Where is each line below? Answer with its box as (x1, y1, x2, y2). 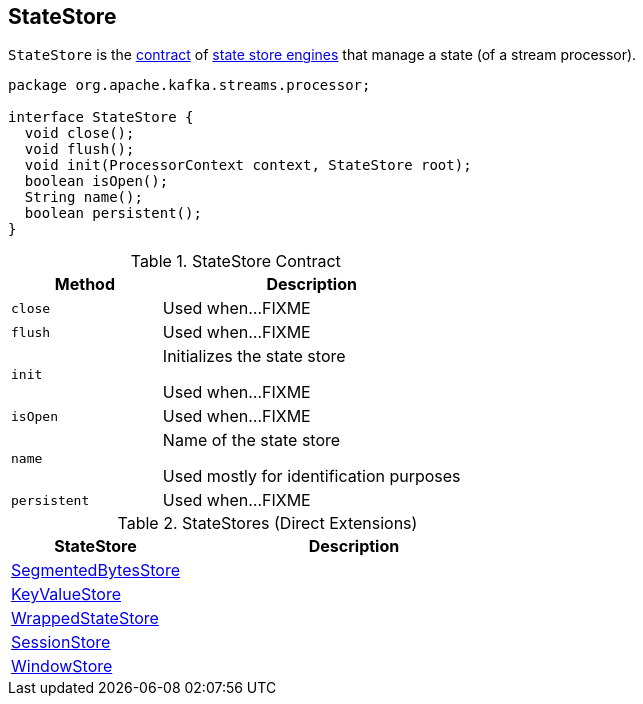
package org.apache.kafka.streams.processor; (8, 77, 371, 94)
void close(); (24, 125, 135, 142)
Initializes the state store (162, 346, 346, 367)
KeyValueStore (11, 584, 122, 605)
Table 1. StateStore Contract (130, 251, 341, 272)
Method (54, 274, 116, 295)
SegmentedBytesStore (11, 560, 180, 581)
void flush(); (24, 141, 135, 158)
